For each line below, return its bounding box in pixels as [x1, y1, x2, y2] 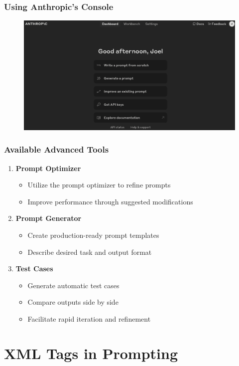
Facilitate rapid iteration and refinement [27, 314, 151, 324]
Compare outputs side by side [27, 297, 119, 307]
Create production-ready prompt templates [27, 230, 159, 240]
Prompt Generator [15, 213, 82, 223]
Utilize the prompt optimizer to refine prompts [27, 180, 171, 190]
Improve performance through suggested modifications [27, 196, 193, 206]
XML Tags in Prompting [4, 343, 178, 363]
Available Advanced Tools [4, 143, 109, 156]
